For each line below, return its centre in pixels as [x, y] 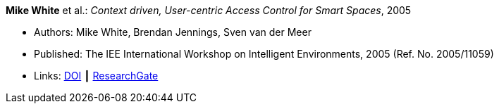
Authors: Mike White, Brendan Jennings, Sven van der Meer [173, 32]
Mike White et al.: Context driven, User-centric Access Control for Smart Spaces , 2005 [209, 10]
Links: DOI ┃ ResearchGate [96, 76]
